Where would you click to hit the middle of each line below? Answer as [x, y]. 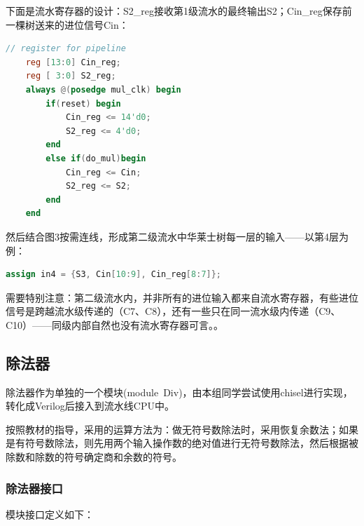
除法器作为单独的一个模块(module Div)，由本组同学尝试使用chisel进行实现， [179, 392]
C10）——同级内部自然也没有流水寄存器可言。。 [115, 324]
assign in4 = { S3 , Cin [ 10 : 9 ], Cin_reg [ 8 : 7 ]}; [114, 275]
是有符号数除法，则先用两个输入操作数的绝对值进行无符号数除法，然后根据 [177, 443]
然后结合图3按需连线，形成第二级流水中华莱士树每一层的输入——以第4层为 [177, 236]
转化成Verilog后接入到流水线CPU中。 [90, 406]
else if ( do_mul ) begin [96, 158]
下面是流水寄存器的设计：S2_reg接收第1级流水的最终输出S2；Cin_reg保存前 [179, 11]
